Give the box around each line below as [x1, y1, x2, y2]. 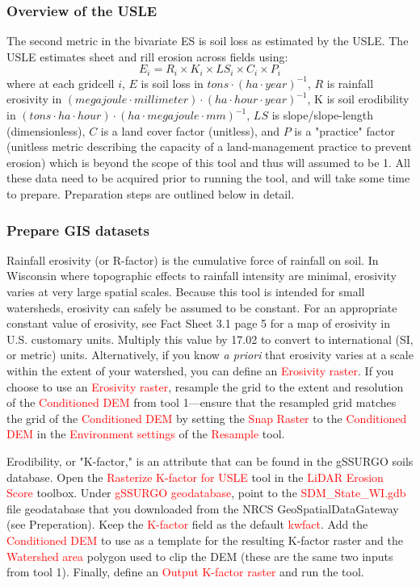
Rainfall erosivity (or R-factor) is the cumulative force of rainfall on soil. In [6, 251, 379, 268]
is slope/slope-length [271, 107, 374, 123]
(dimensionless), [6, 122, 86, 139]
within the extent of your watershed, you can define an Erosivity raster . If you [6, 362, 394, 379]
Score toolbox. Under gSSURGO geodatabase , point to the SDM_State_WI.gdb [6, 484, 406, 501]
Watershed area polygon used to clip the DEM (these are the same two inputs [6, 547, 393, 564]
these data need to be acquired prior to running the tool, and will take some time [6, 170, 410, 186]
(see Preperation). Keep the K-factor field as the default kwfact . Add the [6, 516, 368, 533]
